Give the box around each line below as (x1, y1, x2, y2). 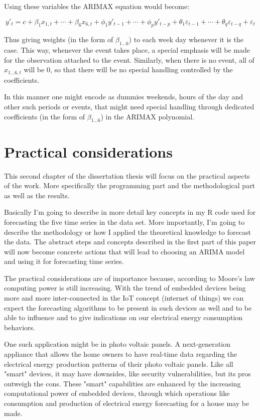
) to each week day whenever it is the (128, 34, 243, 45)
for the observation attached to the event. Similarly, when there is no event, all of (4, 54, 254, 65)
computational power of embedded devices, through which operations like (4, 388, 230, 398)
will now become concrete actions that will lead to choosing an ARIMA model (4, 246, 245, 256)
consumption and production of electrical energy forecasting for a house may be (4, 398, 249, 408)
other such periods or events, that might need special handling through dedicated (4, 101, 254, 112)
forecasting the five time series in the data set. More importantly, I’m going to (4, 216, 245, 227)
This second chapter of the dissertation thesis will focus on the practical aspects (4, 170, 250, 181)
